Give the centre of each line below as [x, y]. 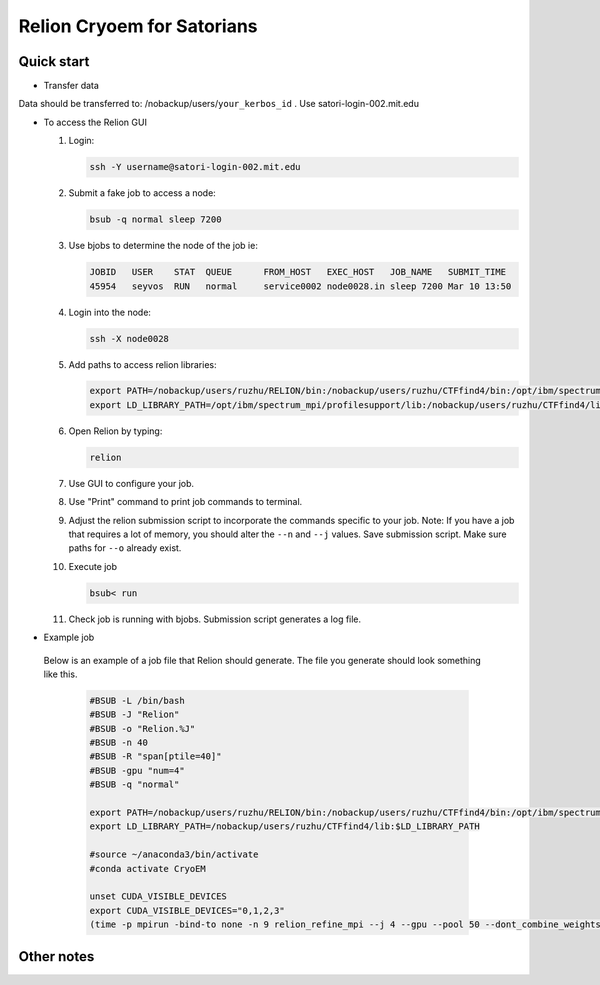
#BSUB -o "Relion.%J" [142, 728]
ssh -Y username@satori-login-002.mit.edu [195, 167]
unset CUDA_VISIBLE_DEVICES [158, 896]
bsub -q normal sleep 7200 [155, 219]
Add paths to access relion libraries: [142, 364]
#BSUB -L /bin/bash [137, 700]
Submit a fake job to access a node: [142, 193]
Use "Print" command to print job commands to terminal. [185, 502]
